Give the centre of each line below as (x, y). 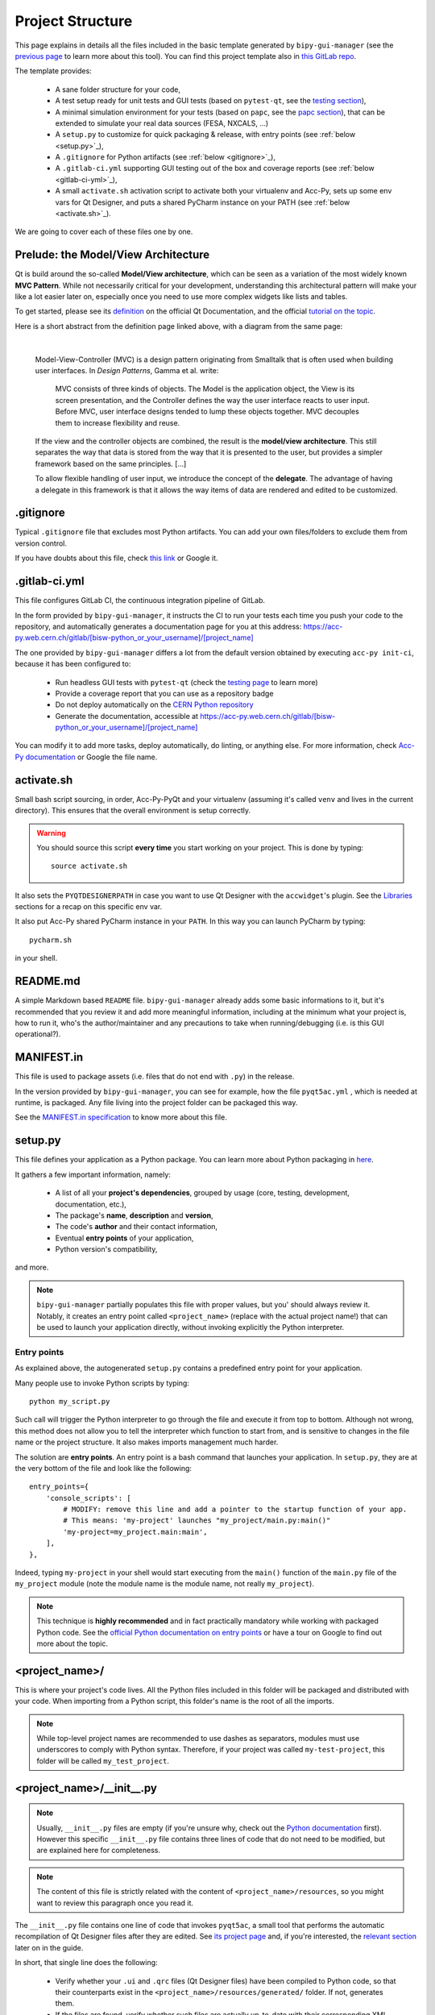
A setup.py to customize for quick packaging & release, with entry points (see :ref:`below (205, 135)
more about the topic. (72, 1643)
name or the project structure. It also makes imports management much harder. (147, 1442)
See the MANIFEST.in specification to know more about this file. (121, 1117)
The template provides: (53, 71)
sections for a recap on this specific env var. (89, 907)
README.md (48, 981)
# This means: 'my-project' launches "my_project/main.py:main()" (197, 1521)
